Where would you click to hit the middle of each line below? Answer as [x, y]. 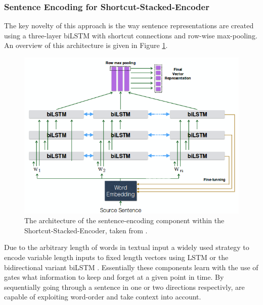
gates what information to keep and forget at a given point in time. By [114, 277]
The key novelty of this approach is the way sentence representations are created [129, 26]
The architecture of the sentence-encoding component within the [124, 220]
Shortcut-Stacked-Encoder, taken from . [86, 230]
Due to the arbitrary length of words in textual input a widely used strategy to [127, 247]
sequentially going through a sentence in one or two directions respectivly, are [124, 287]
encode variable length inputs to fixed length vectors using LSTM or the [116, 257]
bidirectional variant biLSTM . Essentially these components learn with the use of [131, 267]
